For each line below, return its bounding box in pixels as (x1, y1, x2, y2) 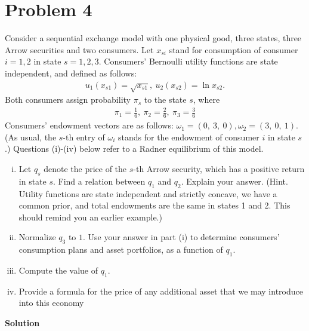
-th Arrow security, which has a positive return (133, 163, 305, 175)
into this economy (18, 296, 84, 309)
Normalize (18, 231, 56, 243)
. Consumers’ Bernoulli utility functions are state (98, 55, 278, 68)
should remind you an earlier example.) (18, 210, 162, 223)
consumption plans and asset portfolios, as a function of (18, 243, 223, 256)
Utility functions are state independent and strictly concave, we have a (18, 187, 277, 200)
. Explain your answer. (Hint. (181, 174, 288, 187)
